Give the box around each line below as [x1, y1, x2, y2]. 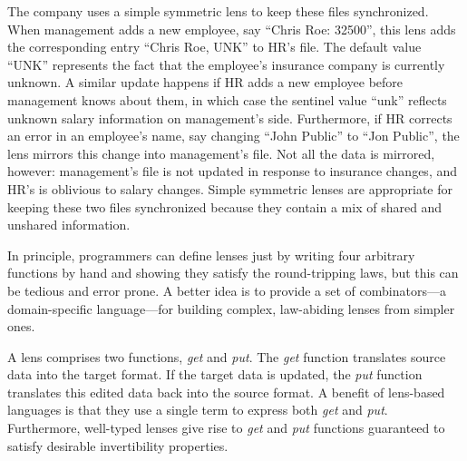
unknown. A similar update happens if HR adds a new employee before [7, 73, 404, 92]
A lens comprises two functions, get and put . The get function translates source [7, 347, 446, 366]
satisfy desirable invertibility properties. [7, 436, 229, 455]
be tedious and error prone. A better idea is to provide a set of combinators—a [7, 280, 446, 299]
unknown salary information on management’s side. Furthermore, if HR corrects [7, 108, 452, 127]
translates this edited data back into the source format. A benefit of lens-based [7, 382, 445, 401]
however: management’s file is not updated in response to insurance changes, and [7, 162, 458, 181]
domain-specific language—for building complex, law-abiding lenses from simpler [7, 299, 455, 318]
